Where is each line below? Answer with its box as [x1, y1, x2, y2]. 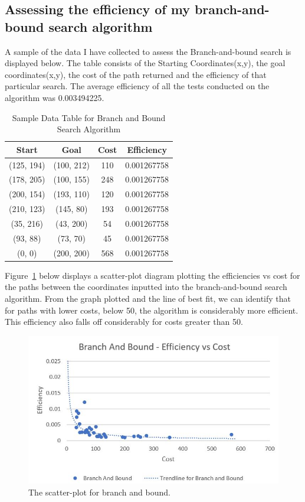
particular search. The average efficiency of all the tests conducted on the [5, 80, 270, 92]
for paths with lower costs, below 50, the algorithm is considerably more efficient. [5, 304, 299, 316]
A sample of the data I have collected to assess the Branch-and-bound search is [5, 45, 291, 57]
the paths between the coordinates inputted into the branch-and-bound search [5, 281, 287, 293]
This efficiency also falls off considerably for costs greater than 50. [5, 315, 243, 328]
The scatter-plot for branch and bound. [28, 485, 170, 498]
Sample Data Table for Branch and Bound [12, 111, 166, 123]
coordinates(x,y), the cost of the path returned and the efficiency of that [5, 68, 267, 80]
